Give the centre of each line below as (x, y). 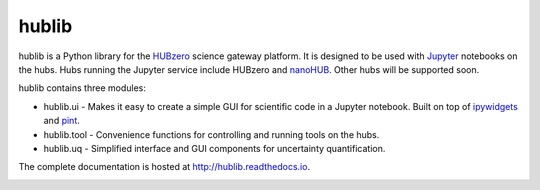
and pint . (61, 121)
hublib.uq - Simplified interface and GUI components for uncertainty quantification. (214, 148)
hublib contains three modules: (82, 88)
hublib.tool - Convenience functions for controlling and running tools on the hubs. (211, 134)
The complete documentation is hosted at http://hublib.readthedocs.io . (164, 167)
